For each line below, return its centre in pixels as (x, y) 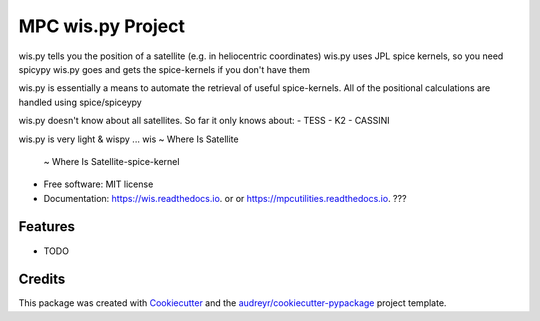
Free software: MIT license (98, 184)
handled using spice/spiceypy (80, 102)
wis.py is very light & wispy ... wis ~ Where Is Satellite (128, 139)
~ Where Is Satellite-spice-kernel (111, 161)
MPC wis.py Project (101, 26)
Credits (42, 279)
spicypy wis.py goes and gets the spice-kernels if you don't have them (164, 69)
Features (46, 226)
